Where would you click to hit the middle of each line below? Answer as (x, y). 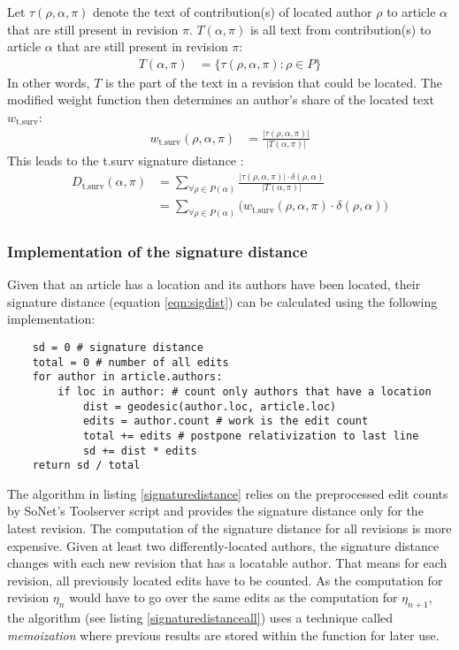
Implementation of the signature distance (157, 251)
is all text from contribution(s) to (340, 29)
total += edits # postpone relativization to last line (251, 436)
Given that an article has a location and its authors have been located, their (214, 284)
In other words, (49, 82)
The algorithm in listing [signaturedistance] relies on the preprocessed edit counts (228, 493)
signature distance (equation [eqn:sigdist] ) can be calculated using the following (222, 301)
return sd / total (86, 466)
